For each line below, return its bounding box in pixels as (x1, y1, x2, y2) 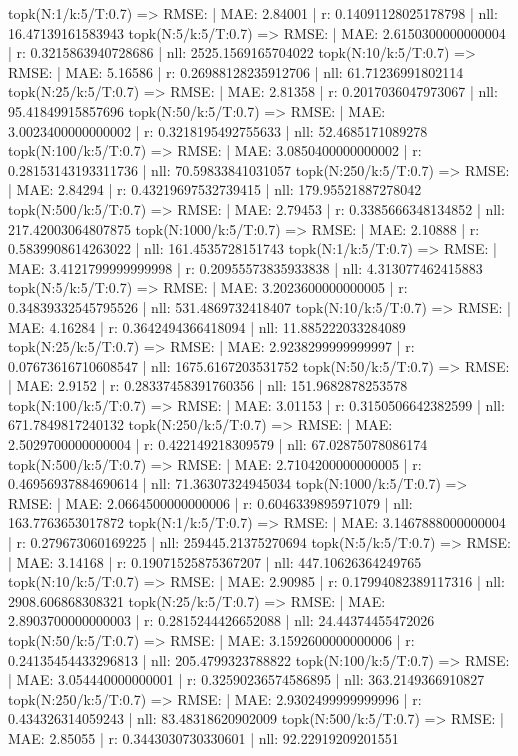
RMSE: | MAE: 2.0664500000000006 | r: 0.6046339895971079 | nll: (8, 492, 413, 513)
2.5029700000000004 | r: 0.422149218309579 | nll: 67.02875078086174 (8, 434, 428, 455)
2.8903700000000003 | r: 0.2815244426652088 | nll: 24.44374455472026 (8, 610, 435, 631)
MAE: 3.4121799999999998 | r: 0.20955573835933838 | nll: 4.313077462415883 (8, 257, 483, 278)
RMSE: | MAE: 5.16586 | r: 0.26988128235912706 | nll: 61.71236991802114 (8, 61, 464, 82)
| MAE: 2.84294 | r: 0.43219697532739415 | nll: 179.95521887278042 (8, 179, 422, 200)
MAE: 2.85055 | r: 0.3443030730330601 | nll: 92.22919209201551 (8, 727, 399, 748)
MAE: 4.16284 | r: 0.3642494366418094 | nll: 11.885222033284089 (8, 316, 406, 337)
